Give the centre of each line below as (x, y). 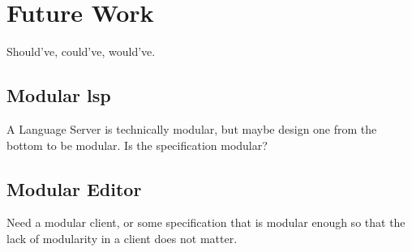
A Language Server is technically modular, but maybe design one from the (192, 128)
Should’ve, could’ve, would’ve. (81, 51)
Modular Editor (74, 188)
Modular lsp (59, 95)
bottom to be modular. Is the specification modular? (137, 145)
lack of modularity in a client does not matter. (122, 238)
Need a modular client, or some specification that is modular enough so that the (206, 222)
